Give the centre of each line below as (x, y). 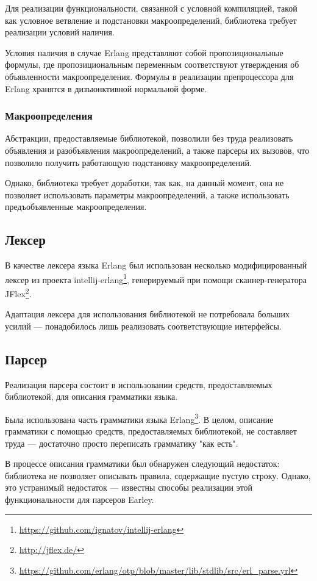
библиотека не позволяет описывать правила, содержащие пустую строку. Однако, (158, 475)
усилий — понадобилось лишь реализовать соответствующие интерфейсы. (143, 326)
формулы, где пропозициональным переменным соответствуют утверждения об (152, 64)
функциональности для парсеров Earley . (80, 500)
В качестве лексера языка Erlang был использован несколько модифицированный (156, 265)
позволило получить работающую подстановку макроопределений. (128, 162)
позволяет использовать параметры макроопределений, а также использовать (147, 194)
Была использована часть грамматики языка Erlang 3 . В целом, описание (139, 418)
